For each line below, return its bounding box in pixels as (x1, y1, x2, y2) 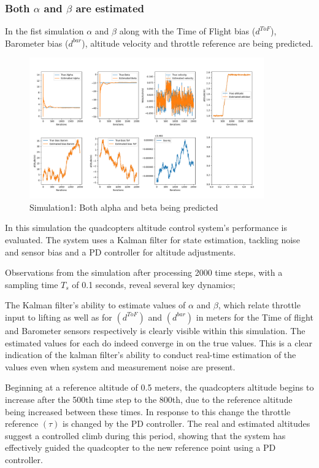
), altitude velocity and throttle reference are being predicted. (82, 36, 313, 49)
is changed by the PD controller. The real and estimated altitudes (63, 417, 310, 430)
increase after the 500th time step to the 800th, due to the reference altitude (5, 392, 293, 405)
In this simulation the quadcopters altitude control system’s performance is (5, 221, 287, 234)
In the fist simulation (5, 25, 84, 37)
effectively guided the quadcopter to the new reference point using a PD (5, 441, 276, 454)
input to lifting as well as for (5, 310, 112, 323)
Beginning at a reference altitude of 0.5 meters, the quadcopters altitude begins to (5, 381, 314, 394)
